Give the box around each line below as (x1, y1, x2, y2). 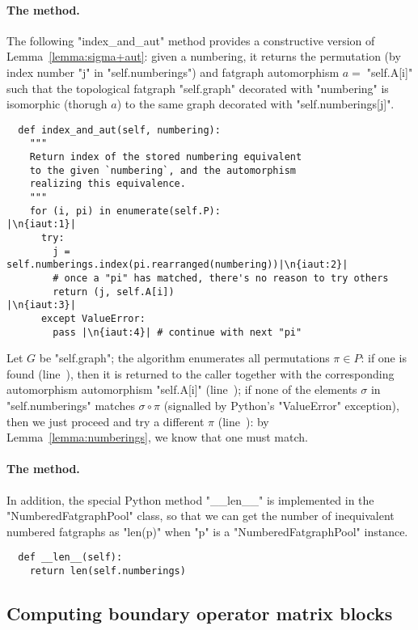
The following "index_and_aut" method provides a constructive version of (6, 32, 375, 49)
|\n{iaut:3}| (6, 299, 76, 311)
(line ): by (217, 412, 269, 429)
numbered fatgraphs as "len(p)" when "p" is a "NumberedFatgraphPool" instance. (6, 522, 408, 539)
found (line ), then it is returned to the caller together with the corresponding (6, 365, 395, 382)
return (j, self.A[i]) (53, 285, 175, 298)
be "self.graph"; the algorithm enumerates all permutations (39, 349, 330, 366)
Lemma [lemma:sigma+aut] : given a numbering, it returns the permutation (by (6, 48, 401, 65)
